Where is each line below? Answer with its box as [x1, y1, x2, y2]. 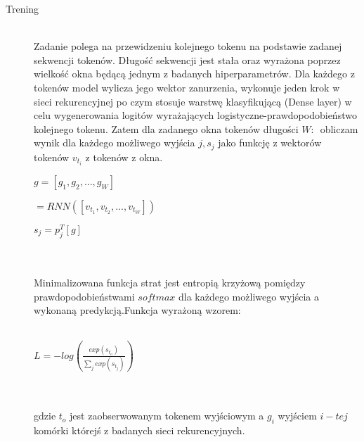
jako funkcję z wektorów [218, 135, 322, 150]
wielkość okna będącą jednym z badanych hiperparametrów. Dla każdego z [34, 66, 355, 81]
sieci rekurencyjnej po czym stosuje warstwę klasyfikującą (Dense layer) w [34, 94, 352, 108]
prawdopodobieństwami [34, 289, 135, 303]
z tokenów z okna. [85, 149, 163, 164]
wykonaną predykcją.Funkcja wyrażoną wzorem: [34, 303, 241, 317]
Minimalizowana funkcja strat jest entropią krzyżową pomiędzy [34, 274, 306, 289]
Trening [6, 1, 39, 15]
